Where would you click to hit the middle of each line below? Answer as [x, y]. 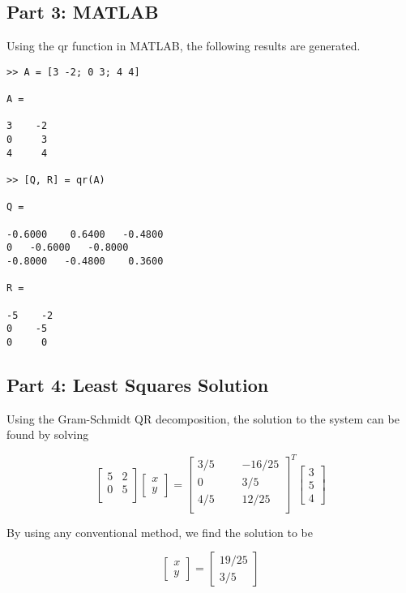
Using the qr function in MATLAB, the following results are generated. [184, 46]
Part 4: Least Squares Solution [138, 384]
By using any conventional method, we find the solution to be [160, 532]
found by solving [48, 434]
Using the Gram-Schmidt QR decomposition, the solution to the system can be [203, 418]
